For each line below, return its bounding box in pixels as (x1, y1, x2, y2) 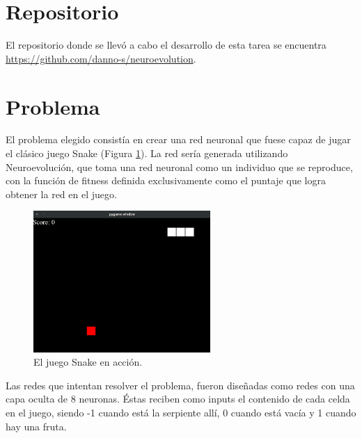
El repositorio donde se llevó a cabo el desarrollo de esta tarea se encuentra (6, 38, 326, 52)
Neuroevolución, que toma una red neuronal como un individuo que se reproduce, (6, 159, 353, 174)
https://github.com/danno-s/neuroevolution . (6, 51, 196, 65)
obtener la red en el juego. (6, 186, 117, 201)
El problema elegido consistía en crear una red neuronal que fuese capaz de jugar (6, 132, 351, 147)
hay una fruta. (6, 419, 67, 433)
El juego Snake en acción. (33, 355, 143, 369)
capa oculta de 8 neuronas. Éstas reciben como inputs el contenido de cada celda (6, 391, 350, 406)
